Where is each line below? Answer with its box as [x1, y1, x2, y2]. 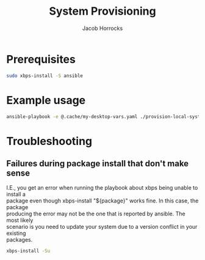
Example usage [6, 93, 86, 107]
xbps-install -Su [6, 248, 51, 254]
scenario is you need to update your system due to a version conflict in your [6, 223, 198, 231]
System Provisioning [48, 4, 157, 18]
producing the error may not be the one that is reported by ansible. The [6, 210, 185, 218]
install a [6, 191, 26, 198]
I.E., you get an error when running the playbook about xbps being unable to [6, 184, 198, 191]
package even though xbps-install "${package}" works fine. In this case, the [6, 197, 199, 204]
